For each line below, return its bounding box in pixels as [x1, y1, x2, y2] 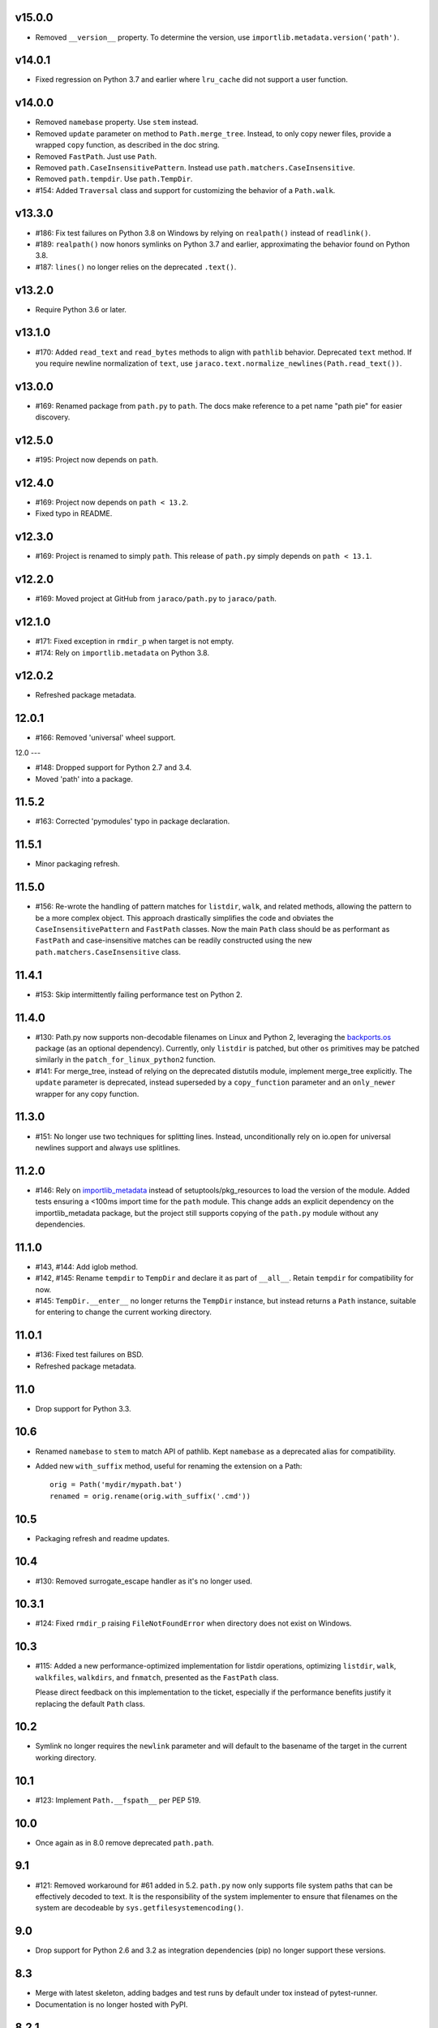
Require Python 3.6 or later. [35, 304, 127, 314]
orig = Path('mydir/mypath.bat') [49, 1480, 182, 1489]
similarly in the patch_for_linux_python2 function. [35, 1055, 217, 1064]
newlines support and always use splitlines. [35, 1142, 181, 1152]
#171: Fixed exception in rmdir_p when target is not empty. [35, 637, 234, 647]
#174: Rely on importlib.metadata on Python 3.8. [35, 647, 210, 657]
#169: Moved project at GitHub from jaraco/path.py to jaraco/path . [35, 594, 277, 604]
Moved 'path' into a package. [35, 774, 133, 784]
